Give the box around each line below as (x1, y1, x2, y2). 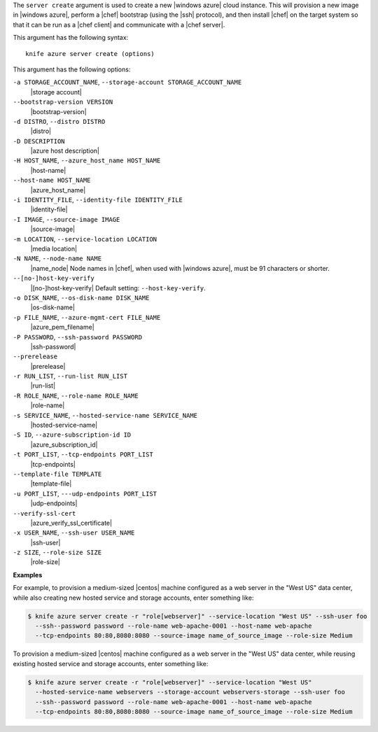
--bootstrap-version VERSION (13, 98, 113, 106)
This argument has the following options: (13, 65, 131, 73)
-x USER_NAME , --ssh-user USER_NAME (13, 528, 135, 537)
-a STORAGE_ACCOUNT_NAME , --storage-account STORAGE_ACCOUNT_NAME (13, 78, 242, 87)
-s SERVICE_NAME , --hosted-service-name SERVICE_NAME (13, 411, 198, 419)
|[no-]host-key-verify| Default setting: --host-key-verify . (30, 283, 206, 292)
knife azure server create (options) (25, 50, 155, 57)
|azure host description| (30, 147, 100, 155)
